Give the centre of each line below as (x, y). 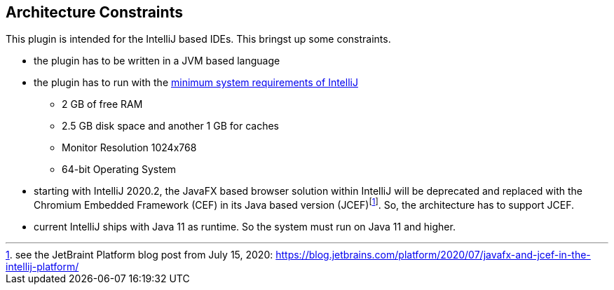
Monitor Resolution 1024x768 (129, 148)
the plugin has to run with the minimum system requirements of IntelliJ (196, 83)
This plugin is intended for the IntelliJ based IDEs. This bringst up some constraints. (198, 39)
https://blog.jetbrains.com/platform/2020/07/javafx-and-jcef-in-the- (433, 255)
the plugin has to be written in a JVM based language (157, 61)
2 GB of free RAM (102, 104)
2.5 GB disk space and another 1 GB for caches (170, 126)
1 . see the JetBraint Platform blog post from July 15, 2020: (139, 255)
